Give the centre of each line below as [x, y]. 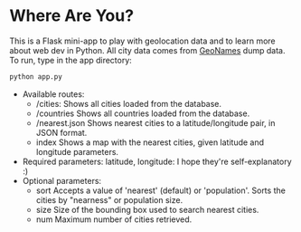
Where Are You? [71, 16]
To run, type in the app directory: [71, 60]
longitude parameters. [77, 151]
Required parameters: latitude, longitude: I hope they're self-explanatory [157, 161]
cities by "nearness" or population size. [109, 199]
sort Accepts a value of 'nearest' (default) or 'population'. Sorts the [161, 190]
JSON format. [61, 132]
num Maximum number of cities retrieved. [114, 219]
